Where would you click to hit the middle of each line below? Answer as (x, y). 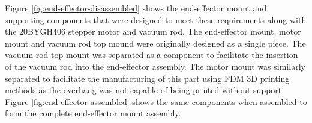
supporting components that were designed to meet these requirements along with (156, 19)
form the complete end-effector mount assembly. (93, 113)
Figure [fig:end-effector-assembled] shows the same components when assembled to (156, 101)
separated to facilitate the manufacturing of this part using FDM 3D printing (147, 78)
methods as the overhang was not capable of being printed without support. (145, 90)
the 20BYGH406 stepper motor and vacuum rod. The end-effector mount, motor (153, 31)
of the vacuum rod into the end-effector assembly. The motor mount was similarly (155, 66)
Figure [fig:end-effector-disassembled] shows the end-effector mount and (136, 8)
